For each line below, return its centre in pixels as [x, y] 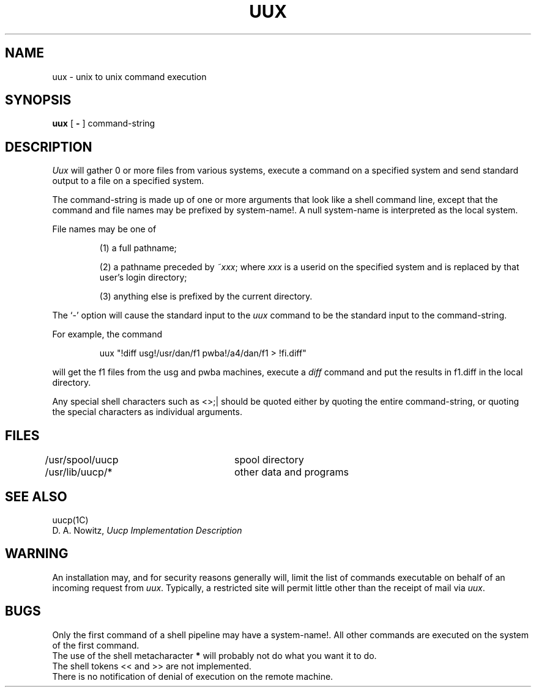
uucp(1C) [70, 520]
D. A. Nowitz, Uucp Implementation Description [147, 530]
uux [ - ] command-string [104, 123]
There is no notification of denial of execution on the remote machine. [193, 676]
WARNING [37, 554]
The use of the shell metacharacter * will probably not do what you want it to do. [214, 655]
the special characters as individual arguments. [147, 412]
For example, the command [107, 334]
